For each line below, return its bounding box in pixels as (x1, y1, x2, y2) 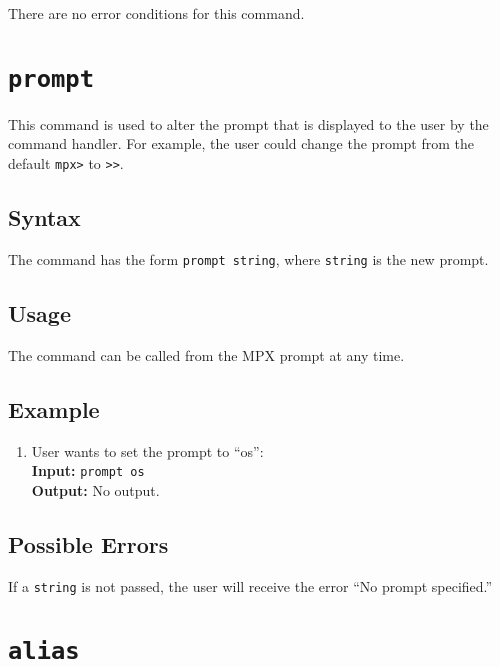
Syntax (8, 202, 81, 233)
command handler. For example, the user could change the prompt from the (8, 133, 474, 154)
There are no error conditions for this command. (8, 3, 305, 23)
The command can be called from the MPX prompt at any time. (8, 344, 405, 365)
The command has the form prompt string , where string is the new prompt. (8, 248, 489, 269)
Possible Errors (8, 528, 169, 559)
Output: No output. (31, 479, 160, 500)
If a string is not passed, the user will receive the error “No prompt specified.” (8, 575, 493, 596)
